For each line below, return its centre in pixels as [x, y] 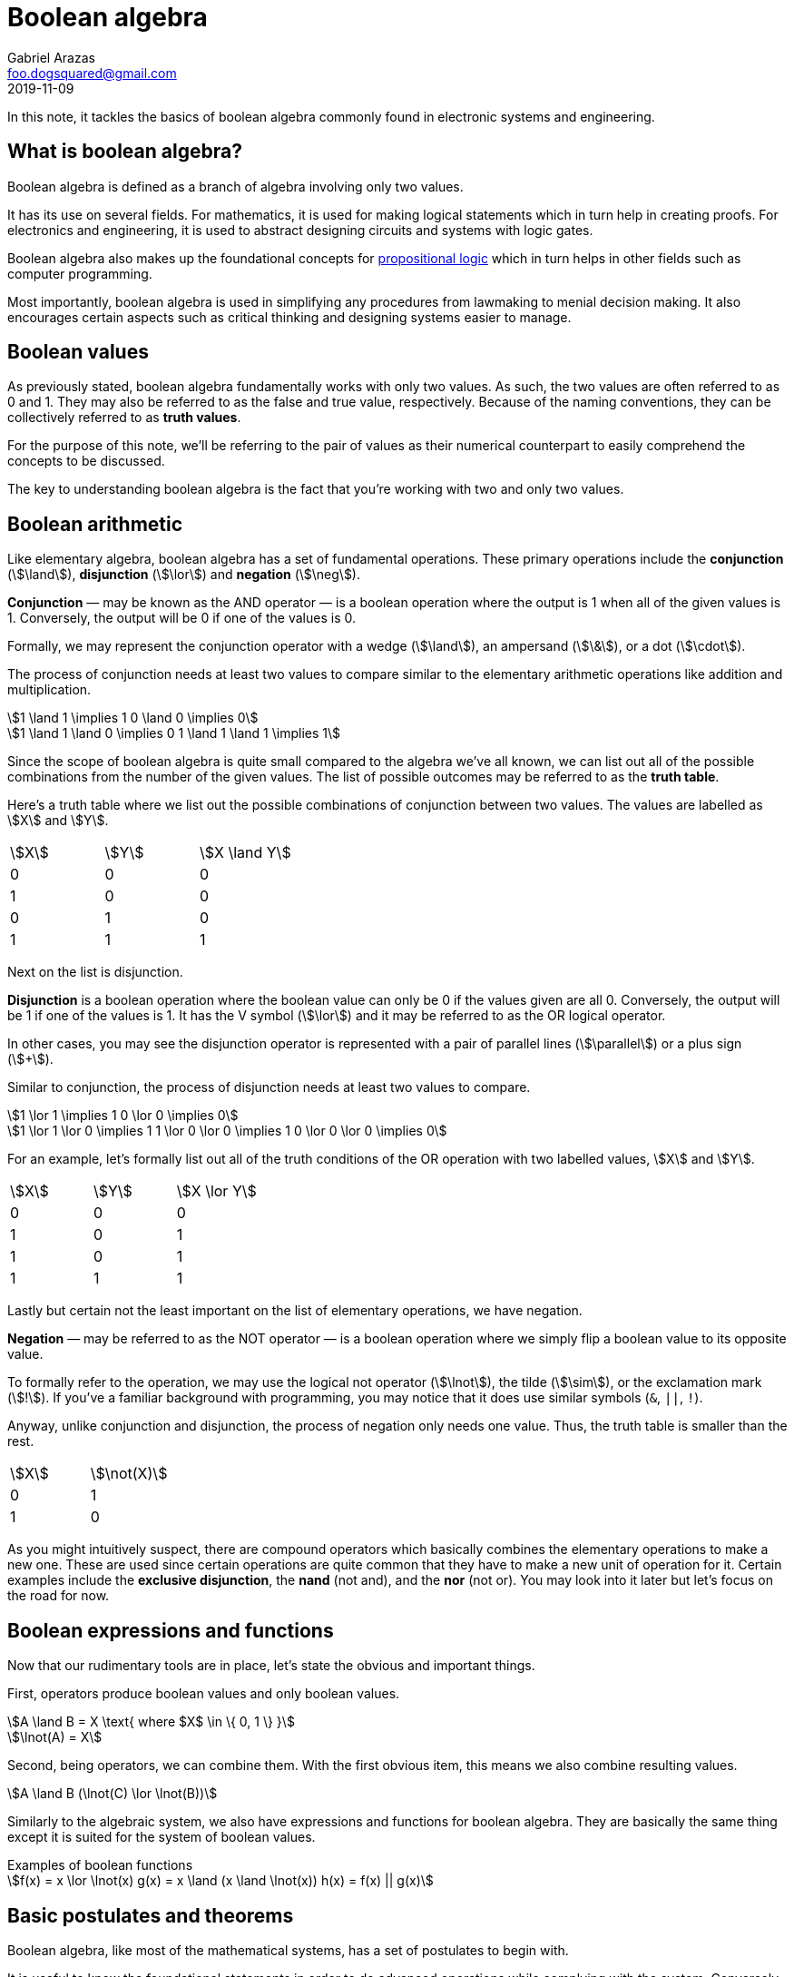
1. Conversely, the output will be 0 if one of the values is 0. [181, 618]
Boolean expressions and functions [171, 1630]
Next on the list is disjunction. [95, 972]
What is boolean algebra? [125, 152]
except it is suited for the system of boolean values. [162, 1837]
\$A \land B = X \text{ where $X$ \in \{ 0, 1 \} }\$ [151, 1722]
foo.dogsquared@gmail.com [92, 73]
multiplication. [49, 690]
